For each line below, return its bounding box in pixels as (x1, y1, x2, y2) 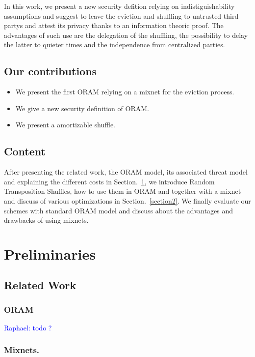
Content (4, 144, 46, 159)
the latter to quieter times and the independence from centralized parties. (4, 39, 225, 50)
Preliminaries (4, 243, 96, 264)
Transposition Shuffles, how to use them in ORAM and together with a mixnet (4, 186, 241, 196)
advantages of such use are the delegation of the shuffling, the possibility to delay (4, 30, 248, 40)
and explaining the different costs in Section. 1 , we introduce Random (4, 176, 215, 186)
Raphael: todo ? (4, 323, 52, 333)
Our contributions (4, 63, 97, 79)
